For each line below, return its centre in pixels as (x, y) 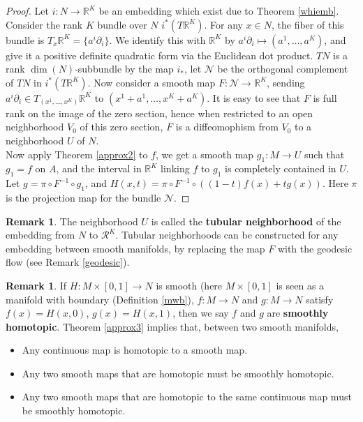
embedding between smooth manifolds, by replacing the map (135, 248)
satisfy (320, 299)
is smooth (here (189, 285)
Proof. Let (27, 10)
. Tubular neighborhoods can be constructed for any (227, 235)
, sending (286, 82)
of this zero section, (121, 127)
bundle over (122, 24)
